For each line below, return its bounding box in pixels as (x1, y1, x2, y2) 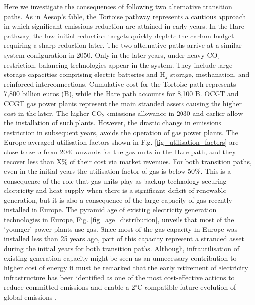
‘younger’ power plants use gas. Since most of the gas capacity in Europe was (4, 224, 238, 234)
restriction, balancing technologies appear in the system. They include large (4, 59, 233, 70)
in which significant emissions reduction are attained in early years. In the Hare (4, 21, 245, 31)
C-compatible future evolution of (137, 282, 236, 292)
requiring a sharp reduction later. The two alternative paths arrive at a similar (4, 40, 242, 50)
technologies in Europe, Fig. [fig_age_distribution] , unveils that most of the (4, 214, 234, 225)
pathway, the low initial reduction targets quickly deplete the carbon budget (4, 30, 234, 40)
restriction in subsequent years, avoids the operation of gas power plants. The (4, 127, 238, 137)
